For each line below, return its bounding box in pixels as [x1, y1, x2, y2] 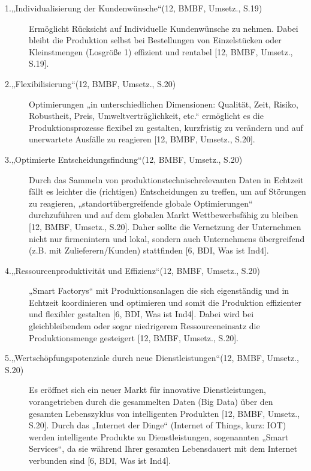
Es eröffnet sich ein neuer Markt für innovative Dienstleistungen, [29, 383, 266, 396]
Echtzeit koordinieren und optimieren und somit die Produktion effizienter [29, 296, 301, 308]
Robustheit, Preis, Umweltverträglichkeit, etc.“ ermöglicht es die [29, 109, 264, 122]
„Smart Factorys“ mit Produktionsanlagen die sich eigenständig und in [29, 284, 289, 297]
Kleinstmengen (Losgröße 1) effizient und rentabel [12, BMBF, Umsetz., [29, 45, 293, 58]
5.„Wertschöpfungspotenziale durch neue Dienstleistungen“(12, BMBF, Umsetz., [5, 351, 299, 364]
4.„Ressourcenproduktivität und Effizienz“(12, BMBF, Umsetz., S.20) [5, 264, 260, 276]
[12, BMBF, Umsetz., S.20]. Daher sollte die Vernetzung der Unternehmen [29, 220, 301, 232]
